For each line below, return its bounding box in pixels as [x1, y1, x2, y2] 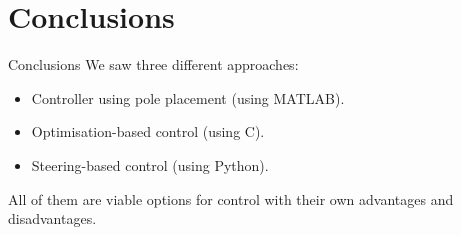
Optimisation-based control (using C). [31, 121, 265, 142]
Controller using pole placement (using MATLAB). [31, 87, 345, 108]
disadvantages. [8, 208, 97, 229]
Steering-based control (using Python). [31, 154, 269, 175]
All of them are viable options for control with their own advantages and [8, 188, 454, 209]
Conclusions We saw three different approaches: [8, 54, 299, 75]
